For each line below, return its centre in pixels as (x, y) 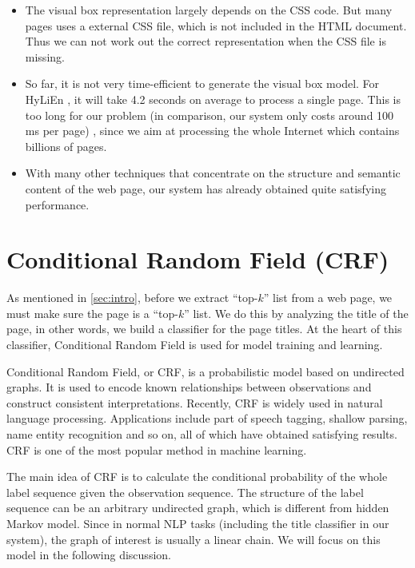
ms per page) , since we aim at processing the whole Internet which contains (212, 131)
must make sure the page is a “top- (92, 313)
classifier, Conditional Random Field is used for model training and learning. (195, 345)
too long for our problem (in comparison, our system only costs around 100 (209, 115)
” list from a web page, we (328, 298)
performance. (57, 204)
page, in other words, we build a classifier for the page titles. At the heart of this (204, 329)
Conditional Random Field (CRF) (198, 259)
